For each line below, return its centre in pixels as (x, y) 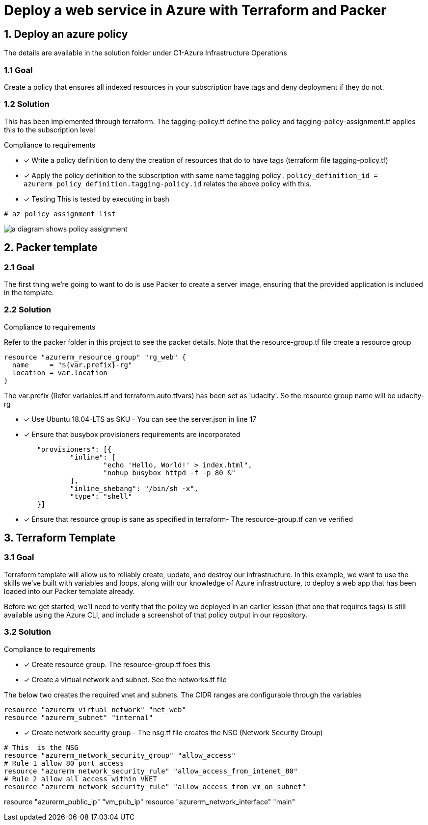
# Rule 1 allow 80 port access (64, 763)
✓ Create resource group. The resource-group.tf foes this (117, 664)
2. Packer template (51, 248)
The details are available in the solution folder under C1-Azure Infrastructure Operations (146, 53)
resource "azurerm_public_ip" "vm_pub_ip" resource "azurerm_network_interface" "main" (150, 801)
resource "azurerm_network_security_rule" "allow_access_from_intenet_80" (151, 771)
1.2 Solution (27, 104)
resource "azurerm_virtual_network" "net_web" (95, 709)
